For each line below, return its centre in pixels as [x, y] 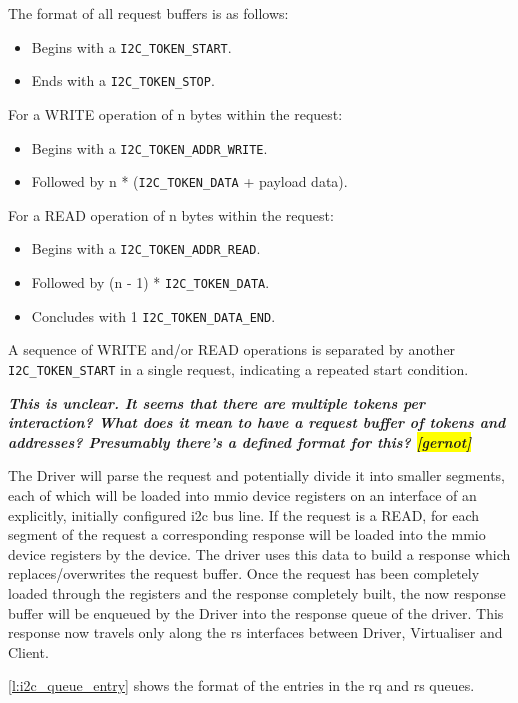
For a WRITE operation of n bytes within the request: [175, 113]
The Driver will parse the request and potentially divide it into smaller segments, [256, 475]
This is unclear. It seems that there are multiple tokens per [216, 402]
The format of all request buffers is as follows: [148, 13]
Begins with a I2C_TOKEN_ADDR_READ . [146, 248]
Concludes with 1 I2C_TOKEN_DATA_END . [153, 315]
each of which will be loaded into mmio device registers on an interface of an [242, 495]
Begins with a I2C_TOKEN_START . [131, 46]
